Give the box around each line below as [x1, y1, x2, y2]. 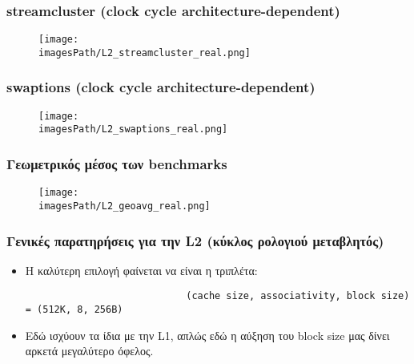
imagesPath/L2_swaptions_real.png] [38, 123, 228, 135]
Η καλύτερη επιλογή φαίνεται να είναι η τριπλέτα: [25, 261, 258, 278]
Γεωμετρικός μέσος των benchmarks [6, 153, 227, 173]
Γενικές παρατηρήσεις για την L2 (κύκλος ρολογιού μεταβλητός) [6, 230, 384, 250]
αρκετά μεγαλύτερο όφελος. [25, 342, 154, 359]
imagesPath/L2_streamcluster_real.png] [38, 47, 251, 59]
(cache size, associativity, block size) [186, 290, 410, 302]
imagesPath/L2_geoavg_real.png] [38, 200, 211, 212]
